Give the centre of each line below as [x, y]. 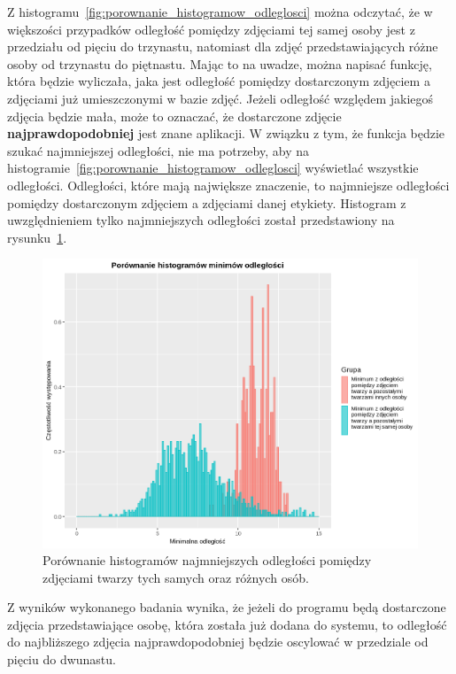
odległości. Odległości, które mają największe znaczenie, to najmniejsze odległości [228, 185]
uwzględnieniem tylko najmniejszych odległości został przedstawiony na [201, 220]
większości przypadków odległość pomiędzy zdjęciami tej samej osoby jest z [211, 29]
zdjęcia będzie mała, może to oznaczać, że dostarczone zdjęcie [174, 116]
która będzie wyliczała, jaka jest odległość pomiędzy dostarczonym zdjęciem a [219, 81]
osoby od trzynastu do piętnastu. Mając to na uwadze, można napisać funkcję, [220, 63]
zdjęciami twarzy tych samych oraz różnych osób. [176, 577]
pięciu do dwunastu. [62, 659]
